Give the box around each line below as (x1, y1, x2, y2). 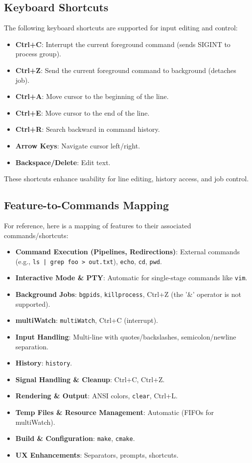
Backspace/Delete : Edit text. (15, 157, 111, 167)
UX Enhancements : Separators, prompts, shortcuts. (15, 449, 179, 460)
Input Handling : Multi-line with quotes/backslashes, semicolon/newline (15, 331, 236, 341)
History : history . (15, 358, 72, 368)
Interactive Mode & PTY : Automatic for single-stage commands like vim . (15, 272, 248, 283)
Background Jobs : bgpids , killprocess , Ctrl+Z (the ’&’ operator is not (15, 289, 241, 299)
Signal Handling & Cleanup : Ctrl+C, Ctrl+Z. (15, 374, 165, 384)
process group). (15, 49, 61, 59)
